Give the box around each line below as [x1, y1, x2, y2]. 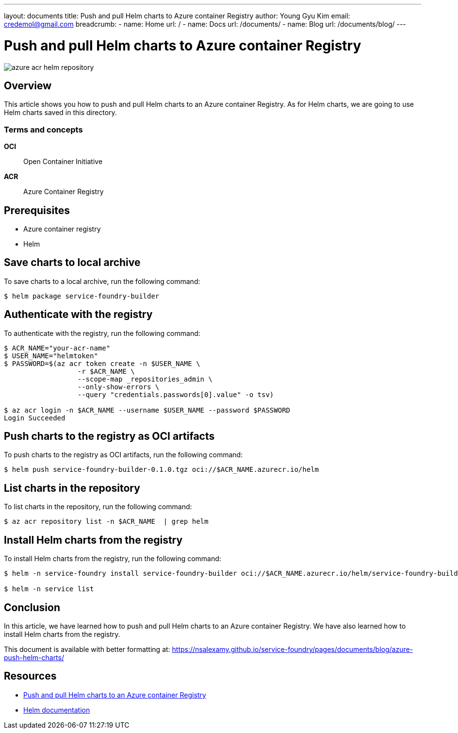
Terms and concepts [4, 124, 83, 134]
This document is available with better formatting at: [4, 645, 170, 653]
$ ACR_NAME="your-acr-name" [4, 344, 111, 352]
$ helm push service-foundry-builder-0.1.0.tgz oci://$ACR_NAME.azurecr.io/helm [4, 466, 319, 474]
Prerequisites [4, 204, 70, 217]
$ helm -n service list [4, 585, 94, 593]
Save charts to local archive [4, 256, 141, 269]
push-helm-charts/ [4, 653, 64, 662]
